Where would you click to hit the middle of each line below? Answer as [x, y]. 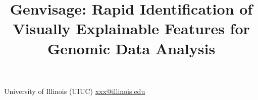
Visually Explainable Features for [131, 28]
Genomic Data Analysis [131, 48]
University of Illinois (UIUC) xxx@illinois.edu [75, 91]
